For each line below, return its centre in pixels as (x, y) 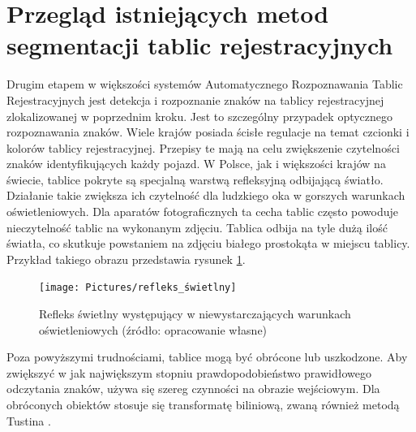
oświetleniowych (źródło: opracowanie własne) (153, 329)
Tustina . (29, 420)
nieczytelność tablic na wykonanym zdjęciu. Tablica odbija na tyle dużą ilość (197, 227)
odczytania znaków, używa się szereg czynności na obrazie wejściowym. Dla (193, 389)
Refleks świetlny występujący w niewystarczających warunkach (195, 314)
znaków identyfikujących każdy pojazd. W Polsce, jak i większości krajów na (196, 164)
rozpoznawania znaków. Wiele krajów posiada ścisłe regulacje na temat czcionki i (208, 132)
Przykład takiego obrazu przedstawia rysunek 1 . (126, 259)
